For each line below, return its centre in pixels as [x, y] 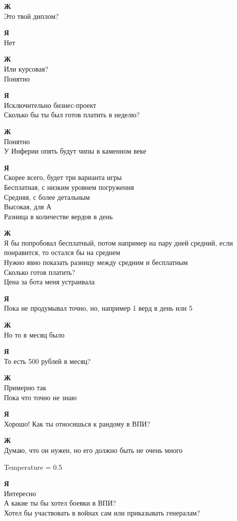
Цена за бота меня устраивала [50, 282]
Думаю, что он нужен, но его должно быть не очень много [93, 450]
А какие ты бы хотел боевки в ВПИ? [60, 503]
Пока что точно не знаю [41, 397]
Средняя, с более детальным [47, 197]
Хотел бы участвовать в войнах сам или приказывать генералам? [102, 512]
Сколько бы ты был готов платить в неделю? [72, 115]
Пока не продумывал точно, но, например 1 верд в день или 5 [98, 308]
